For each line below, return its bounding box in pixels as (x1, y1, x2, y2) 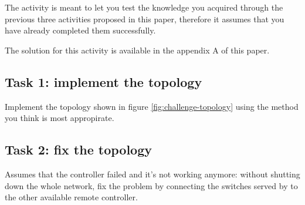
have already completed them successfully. (5, 24, 156, 36)
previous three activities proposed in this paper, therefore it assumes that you (5, 12, 284, 25)
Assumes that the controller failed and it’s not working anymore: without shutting (5, 167, 300, 180)
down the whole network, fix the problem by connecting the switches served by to (5, 179, 298, 191)
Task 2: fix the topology (5, 140, 152, 159)
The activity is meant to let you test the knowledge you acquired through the (5, 1, 283, 13)
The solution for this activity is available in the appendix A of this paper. (5, 43, 270, 56)
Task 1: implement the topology (5, 72, 202, 90)
